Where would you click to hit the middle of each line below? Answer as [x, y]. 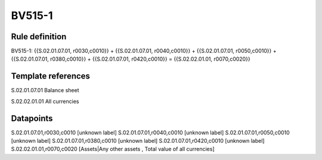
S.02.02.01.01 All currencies [45, 101]
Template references [51, 76]
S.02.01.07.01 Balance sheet [45, 90]
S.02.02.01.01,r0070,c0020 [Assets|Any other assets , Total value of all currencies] [113, 149]
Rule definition [39, 37]
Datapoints [32, 118]
